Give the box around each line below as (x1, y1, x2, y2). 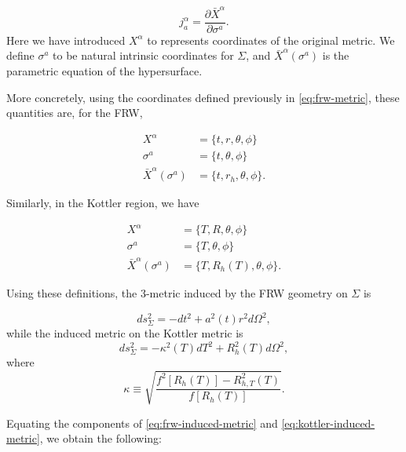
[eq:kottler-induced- (281, 414, 375, 431)
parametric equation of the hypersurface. (6, 62, 203, 78)
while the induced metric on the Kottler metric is (6, 325, 243, 341)
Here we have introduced (6, 31, 126, 48)
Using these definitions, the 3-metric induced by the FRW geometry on (6, 284, 348, 301)
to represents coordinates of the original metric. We (147, 31, 395, 48)
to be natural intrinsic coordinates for (53, 47, 234, 64)
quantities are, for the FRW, (6, 104, 143, 121)
